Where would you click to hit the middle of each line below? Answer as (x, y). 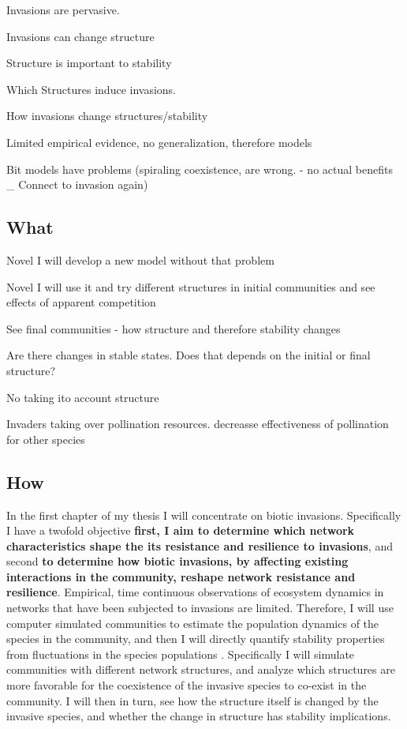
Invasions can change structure (80, 36)
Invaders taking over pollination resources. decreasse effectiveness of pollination (198, 424)
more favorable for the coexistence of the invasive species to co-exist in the (187, 685)
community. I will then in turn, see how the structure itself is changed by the (192, 700)
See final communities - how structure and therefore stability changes (174, 328)
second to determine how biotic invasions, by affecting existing (177, 561)
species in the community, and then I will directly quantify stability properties (196, 639)
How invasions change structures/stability (107, 116)
